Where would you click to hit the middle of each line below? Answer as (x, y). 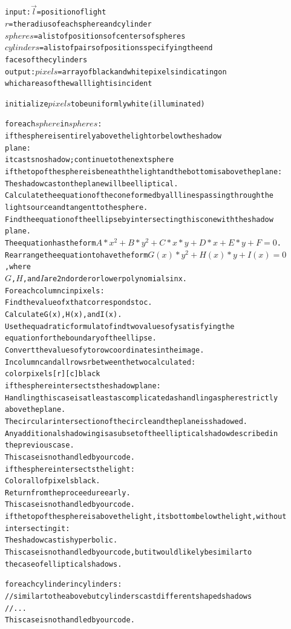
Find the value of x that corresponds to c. (79, 303)
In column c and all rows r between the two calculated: (100, 362)
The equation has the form (51, 243)
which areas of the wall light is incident (79, 84)
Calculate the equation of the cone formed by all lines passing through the (139, 196)
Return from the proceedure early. (68, 493)
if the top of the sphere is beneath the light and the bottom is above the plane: (144, 172)
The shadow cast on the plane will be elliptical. (92, 184)
